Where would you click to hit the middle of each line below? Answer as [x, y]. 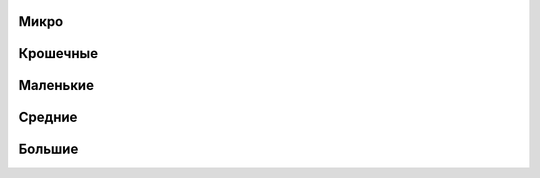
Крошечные [58, 53]
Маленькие [56, 85]
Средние [48, 117]
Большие [48, 149]
